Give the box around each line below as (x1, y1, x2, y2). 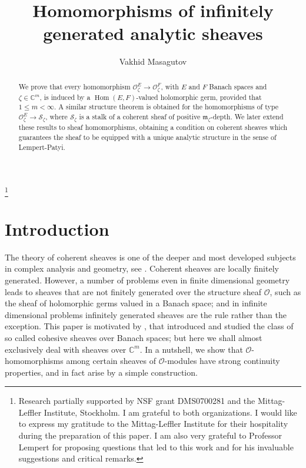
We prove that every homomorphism (18, 81, 131, 91)
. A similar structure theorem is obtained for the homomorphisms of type (54, 102, 278, 112)
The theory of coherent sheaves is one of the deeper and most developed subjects (5, 250, 296, 263)
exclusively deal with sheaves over (5, 343, 127, 355)
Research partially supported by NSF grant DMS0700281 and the (18, 395, 255, 407)
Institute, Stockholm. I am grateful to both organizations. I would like (44, 406, 297, 418)
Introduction (5, 216, 109, 240)
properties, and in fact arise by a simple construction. (5, 366, 198, 378)
